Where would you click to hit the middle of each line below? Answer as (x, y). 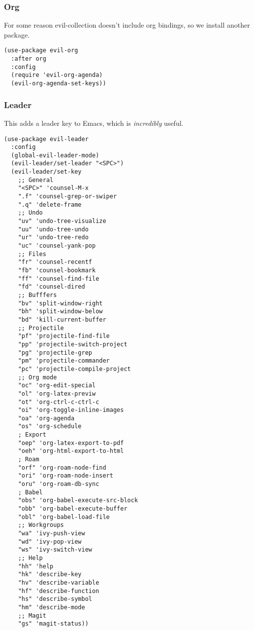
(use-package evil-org (41, 51)
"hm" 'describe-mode (51, 607)
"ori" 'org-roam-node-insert (65, 476)
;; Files (32, 254)
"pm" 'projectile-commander (64, 361)
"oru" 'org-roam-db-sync (59, 484)
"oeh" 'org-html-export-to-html (71, 451)
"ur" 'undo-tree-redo (53, 238)
